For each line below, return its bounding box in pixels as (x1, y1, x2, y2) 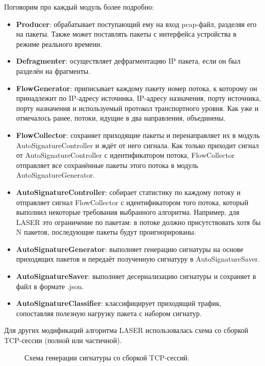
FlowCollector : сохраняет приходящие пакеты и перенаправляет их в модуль (16, 129, 260, 140)
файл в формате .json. (16, 280, 84, 291)
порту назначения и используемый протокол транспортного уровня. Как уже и (16, 102, 259, 113)
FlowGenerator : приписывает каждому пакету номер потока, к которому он (16, 82, 257, 93)
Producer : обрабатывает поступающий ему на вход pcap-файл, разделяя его (16, 18, 257, 29)
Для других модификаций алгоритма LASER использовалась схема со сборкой (4, 325, 249, 335)
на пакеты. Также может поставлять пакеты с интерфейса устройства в (16, 29, 236, 39)
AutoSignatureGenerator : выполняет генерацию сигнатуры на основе (16, 243, 244, 254)
